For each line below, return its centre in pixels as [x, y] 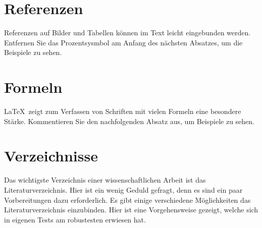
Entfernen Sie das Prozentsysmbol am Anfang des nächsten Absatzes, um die [123, 42]
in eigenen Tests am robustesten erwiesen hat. [75, 219]
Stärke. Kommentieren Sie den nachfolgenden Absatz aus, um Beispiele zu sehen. [129, 121]
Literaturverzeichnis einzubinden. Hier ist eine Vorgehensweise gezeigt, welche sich [131, 210]
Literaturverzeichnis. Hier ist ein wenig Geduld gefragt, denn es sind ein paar [123, 189]
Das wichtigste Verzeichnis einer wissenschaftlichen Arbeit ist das [105, 180]
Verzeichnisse [51, 156]
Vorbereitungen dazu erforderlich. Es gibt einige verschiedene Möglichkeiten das [127, 199]
